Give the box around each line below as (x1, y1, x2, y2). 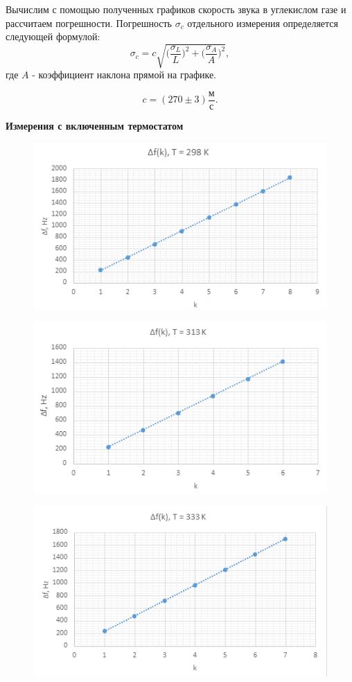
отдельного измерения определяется (187, 15, 338, 30)
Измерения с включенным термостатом (6, 118, 184, 132)
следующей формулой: (6, 29, 100, 44)
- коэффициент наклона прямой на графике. (32, 67, 216, 82)
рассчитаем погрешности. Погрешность (6, 15, 172, 30)
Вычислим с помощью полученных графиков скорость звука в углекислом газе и (6, 2, 346, 16)
